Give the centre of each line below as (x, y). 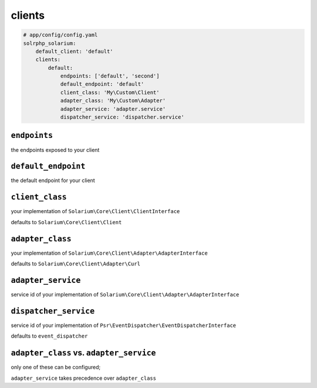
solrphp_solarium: (50, 43)
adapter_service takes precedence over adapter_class (84, 378)
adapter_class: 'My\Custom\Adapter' (113, 101)
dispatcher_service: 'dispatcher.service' (122, 117)
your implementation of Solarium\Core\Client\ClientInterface (95, 211)
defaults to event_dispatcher (49, 336)
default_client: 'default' (75, 51)
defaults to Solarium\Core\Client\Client (66, 222)
